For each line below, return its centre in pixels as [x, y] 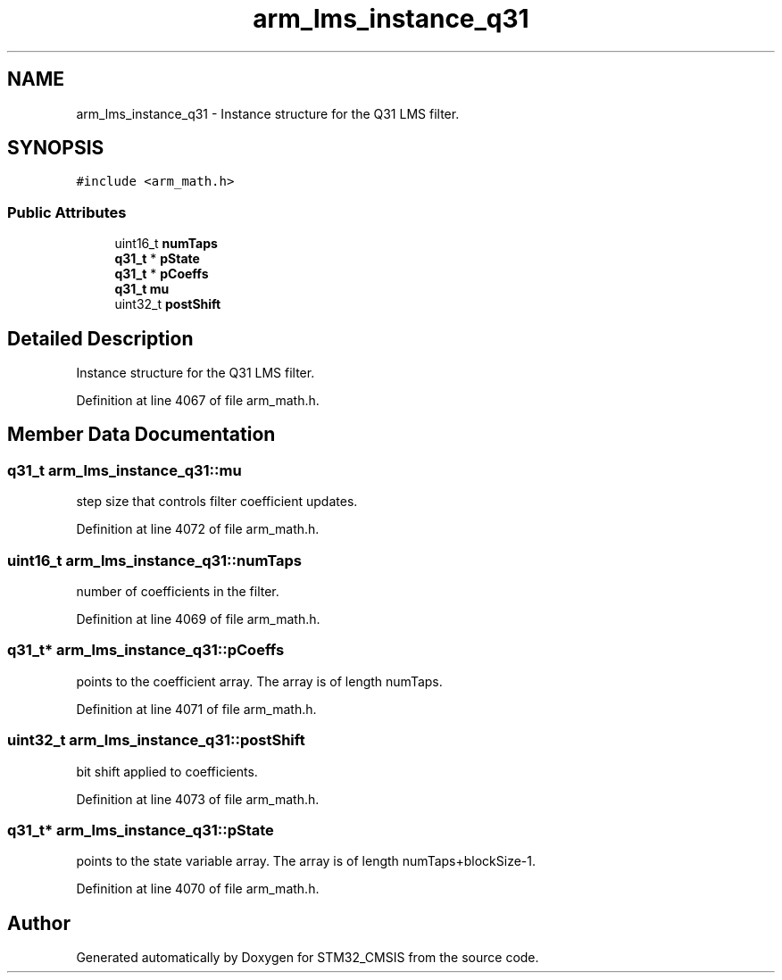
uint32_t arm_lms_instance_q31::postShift [156, 740]
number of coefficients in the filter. [178, 591]
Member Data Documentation [141, 435]
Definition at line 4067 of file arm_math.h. [198, 401]
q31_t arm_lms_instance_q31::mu [125, 470]
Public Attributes [67, 212]
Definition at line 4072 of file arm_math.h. [198, 529]
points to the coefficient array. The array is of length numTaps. [259, 681]
